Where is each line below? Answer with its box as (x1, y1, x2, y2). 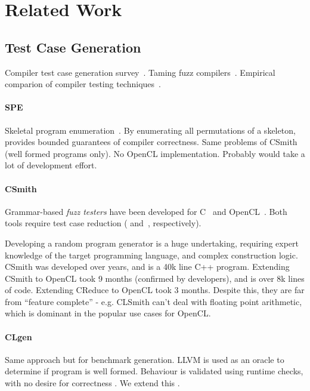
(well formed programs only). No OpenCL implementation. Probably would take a (5, 147, 305, 159)
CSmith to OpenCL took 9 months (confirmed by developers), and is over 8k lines (5, 272, 305, 284)
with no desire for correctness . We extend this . (5, 377, 180, 389)
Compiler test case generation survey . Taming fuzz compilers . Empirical (5, 66, 275, 78)
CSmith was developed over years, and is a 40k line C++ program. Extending (5, 260, 290, 273)
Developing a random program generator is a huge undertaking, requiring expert (5, 236, 299, 249)
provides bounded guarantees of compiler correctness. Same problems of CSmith (5, 136, 297, 148)
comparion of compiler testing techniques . (5, 78, 161, 90)
